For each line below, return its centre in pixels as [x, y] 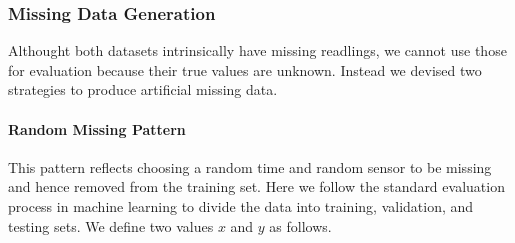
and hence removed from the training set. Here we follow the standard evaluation [256, 186]
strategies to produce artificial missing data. [143, 89]
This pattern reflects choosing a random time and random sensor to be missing [250, 166]
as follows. [300, 225]
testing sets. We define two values [111, 225]
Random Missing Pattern [97, 128]
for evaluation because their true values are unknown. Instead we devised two [245, 69]
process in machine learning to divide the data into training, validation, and [241, 205]
